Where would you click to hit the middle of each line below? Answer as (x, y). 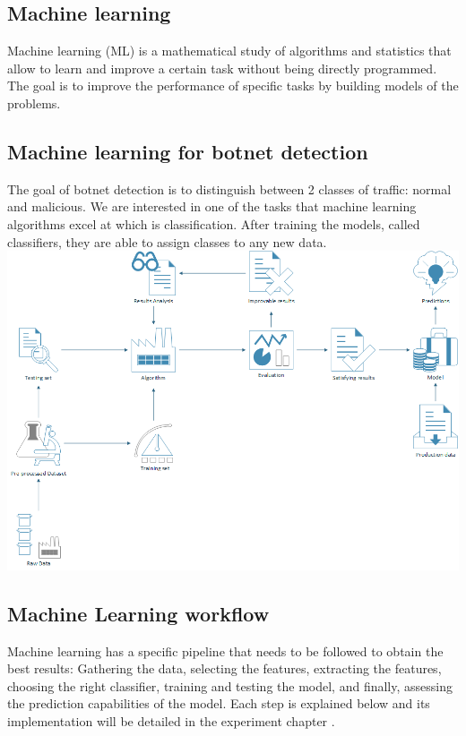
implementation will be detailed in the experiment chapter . (171, 720)
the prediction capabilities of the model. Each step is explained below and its (219, 703)
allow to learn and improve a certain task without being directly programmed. (222, 68)
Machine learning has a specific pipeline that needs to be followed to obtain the (225, 650)
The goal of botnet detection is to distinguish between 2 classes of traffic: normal (229, 188)
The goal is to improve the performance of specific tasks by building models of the (233, 86)
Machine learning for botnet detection (188, 151)
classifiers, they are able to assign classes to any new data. (167, 241)
